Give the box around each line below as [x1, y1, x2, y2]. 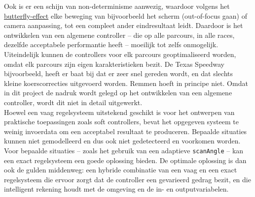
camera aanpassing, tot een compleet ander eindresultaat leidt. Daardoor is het [4, 20, 243, 30]
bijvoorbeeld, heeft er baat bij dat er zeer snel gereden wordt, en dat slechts [4, 68, 233, 79]
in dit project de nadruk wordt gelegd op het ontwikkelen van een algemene [4, 87, 232, 98]
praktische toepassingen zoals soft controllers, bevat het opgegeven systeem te [4, 116, 239, 127]
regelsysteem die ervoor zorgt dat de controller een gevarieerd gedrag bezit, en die [4, 174, 251, 184]
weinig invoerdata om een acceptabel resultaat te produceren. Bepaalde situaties [4, 126, 247, 136]
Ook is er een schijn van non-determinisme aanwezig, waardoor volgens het [4, 1, 230, 11]
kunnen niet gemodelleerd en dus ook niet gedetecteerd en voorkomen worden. [4, 136, 241, 146]
